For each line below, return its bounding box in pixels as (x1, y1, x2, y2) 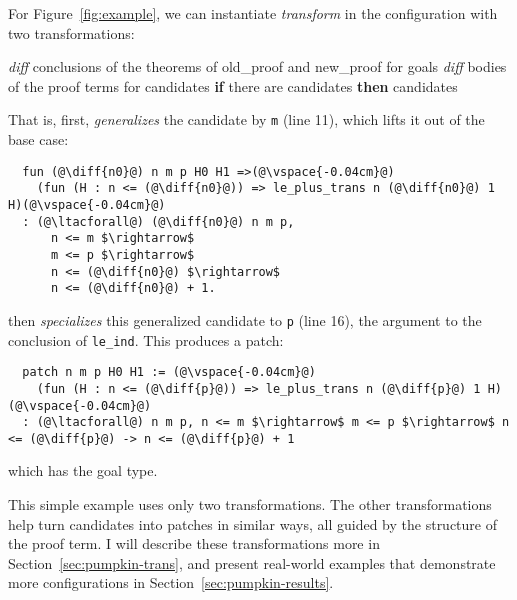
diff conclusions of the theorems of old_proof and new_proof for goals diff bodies (8, 56, 507, 77)
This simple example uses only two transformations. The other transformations (8, 494, 492, 515)
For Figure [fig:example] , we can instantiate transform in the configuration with (8, 3, 498, 23)
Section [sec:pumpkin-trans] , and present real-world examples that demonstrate (8, 552, 496, 573)
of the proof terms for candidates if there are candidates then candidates (8, 75, 458, 96)
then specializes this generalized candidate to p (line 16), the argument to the (8, 309, 482, 330)
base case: (8, 129, 69, 150)
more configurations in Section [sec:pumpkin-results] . (8, 572, 334, 593)
